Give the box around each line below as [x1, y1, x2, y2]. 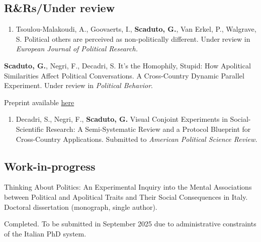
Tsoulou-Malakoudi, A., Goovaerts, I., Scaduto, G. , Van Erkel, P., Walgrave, [16, 24, 256, 34]
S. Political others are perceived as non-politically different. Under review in [16, 33, 250, 44]
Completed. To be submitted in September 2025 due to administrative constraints [4, 218, 256, 229]
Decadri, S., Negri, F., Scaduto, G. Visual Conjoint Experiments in [16, 114, 228, 124]
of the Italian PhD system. [4, 228, 86, 238]
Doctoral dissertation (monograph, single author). [4, 201, 157, 212]
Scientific [16, 123, 44, 134]
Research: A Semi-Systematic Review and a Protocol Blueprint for [46, 123, 251, 134]
